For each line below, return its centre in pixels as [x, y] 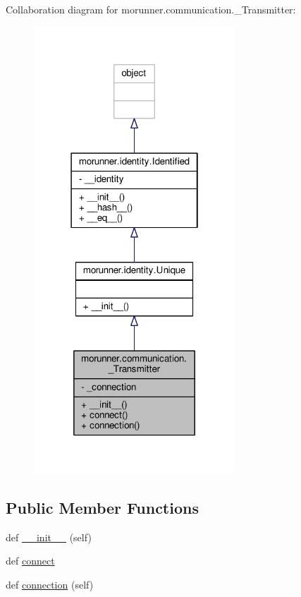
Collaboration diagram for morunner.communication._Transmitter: [151, 9]
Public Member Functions [102, 507]
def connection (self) [50, 584]
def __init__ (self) [49, 537]
